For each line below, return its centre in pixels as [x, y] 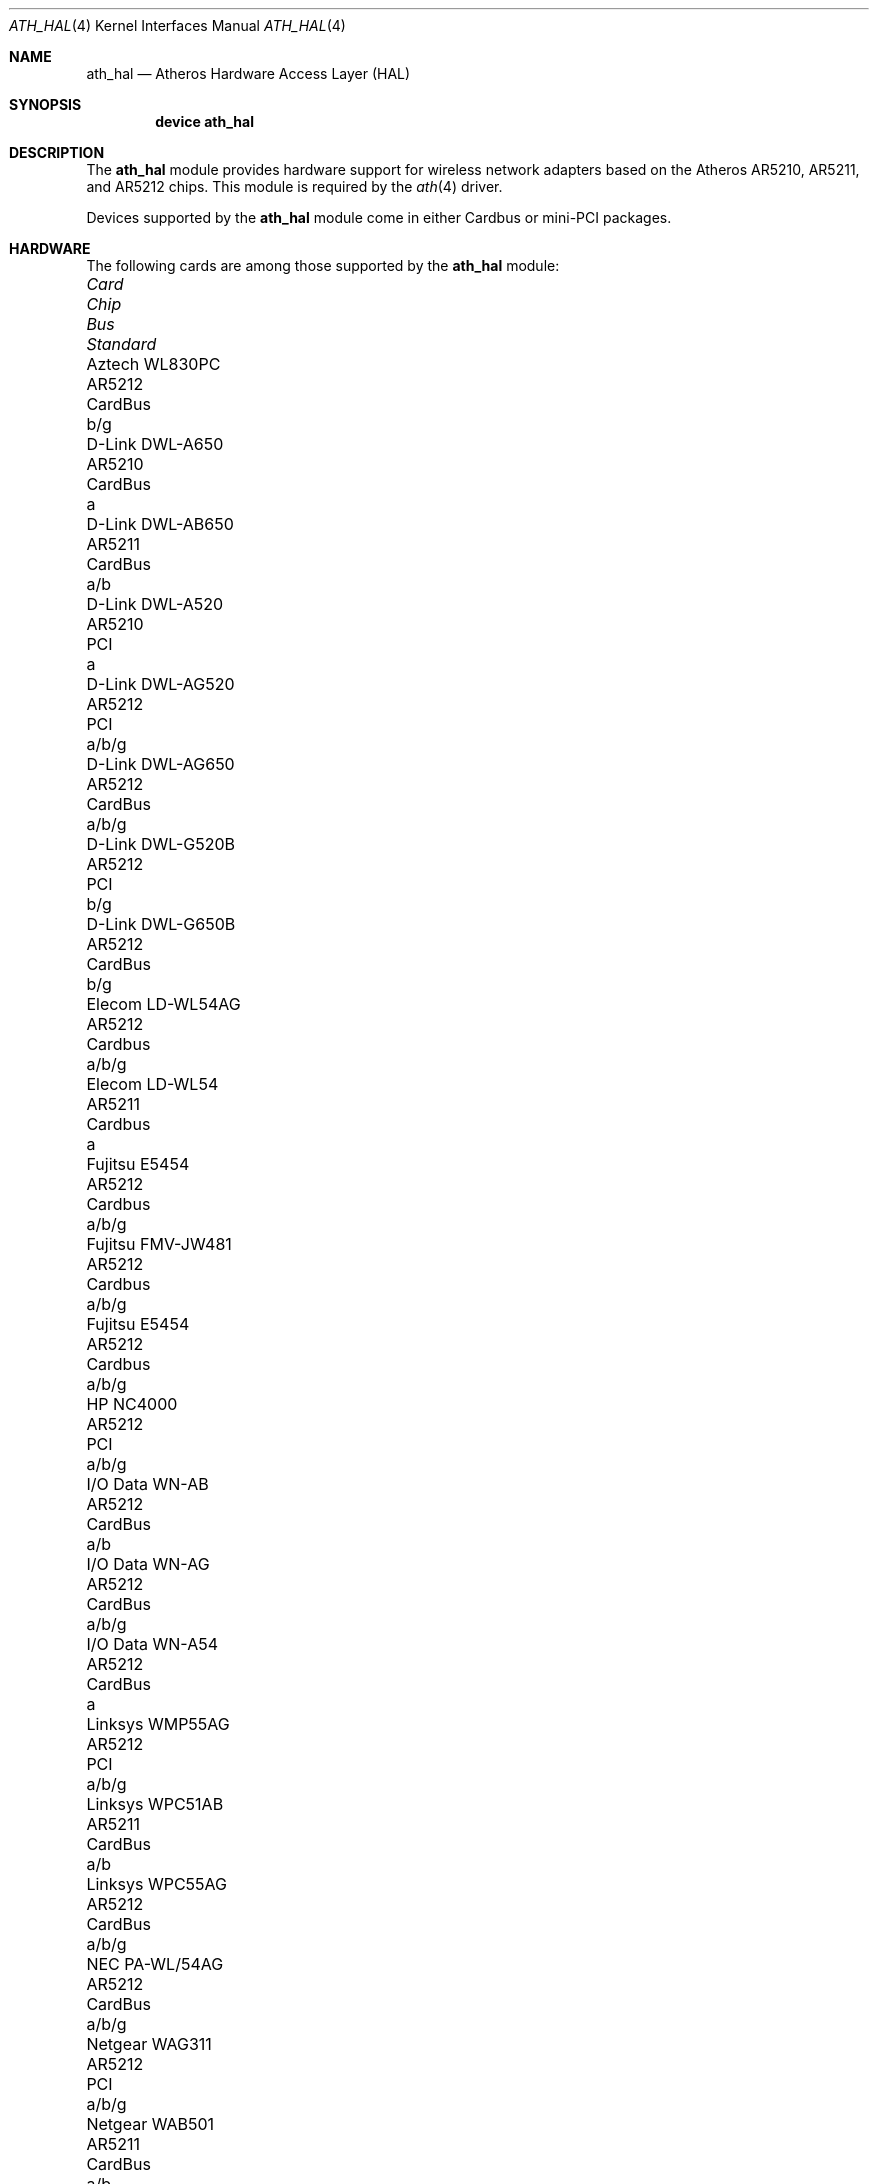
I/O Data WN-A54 [152, 1644]
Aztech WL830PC [153, 364]
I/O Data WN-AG [148, 1564]
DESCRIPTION [57, 152]
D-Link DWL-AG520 [160, 684]
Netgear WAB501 [150, 2124]
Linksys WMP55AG [158, 1724]
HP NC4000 [132, 1404]
